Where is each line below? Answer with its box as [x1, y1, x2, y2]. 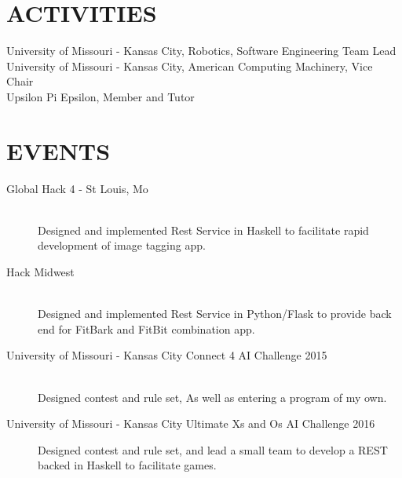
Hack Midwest [6, 264, 75, 279]
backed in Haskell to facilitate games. [38, 457, 217, 473]
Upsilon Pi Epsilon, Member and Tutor [6, 88, 195, 104]
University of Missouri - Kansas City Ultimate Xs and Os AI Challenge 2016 [6, 415, 375, 432]
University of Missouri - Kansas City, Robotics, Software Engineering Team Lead [6, 42, 397, 59]
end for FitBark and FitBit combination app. [38, 320, 255, 337]
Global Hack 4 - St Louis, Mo [6, 180, 148, 196]
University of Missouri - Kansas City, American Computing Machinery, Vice [6, 57, 373, 74]
